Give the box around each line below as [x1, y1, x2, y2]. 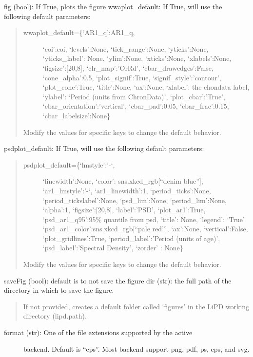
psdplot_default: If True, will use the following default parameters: [4, 143, 204, 153]
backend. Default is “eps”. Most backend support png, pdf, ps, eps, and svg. [23, 343, 250, 354]
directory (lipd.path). [23, 311, 87, 321]
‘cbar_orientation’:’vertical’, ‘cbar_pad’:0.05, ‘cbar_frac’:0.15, [42, 101, 229, 111]
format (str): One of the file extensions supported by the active [4, 327, 193, 338]
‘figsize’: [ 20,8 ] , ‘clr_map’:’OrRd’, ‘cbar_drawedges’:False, [42, 62, 214, 73]
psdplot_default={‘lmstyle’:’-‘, [23, 159, 115, 169]
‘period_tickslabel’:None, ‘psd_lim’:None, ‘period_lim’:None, [42, 195, 227, 205]
